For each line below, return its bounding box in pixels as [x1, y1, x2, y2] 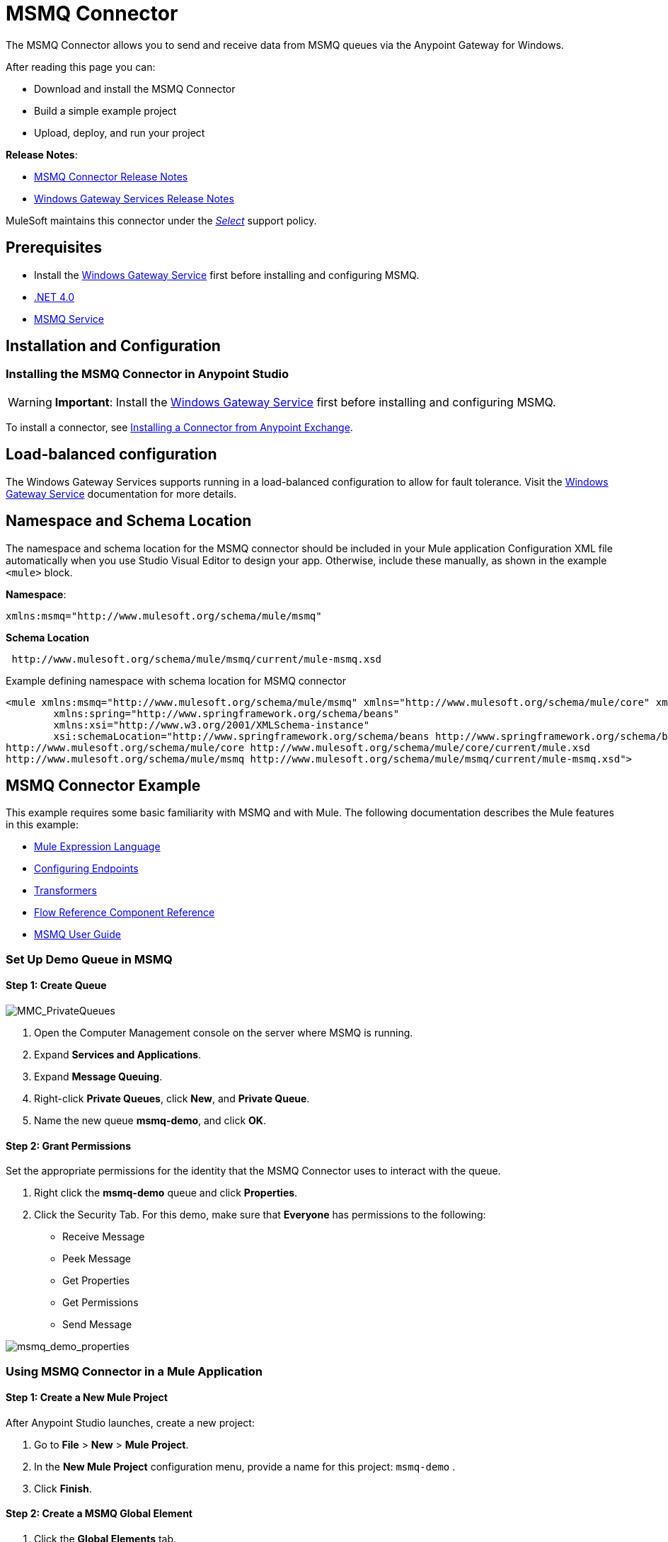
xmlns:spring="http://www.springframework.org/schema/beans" [53, 707, 400, 719]
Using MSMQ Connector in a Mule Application [6, 1364, 263, 1378]
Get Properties [62, 1274, 130, 1287]
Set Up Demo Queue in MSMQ [6, 952, 173, 966]
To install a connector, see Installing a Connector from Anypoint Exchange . [6, 421, 353, 433]
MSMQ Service [34, 312, 104, 325]
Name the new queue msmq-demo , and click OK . [34, 1114, 266, 1126]
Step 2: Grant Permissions [6, 1139, 132, 1152]
